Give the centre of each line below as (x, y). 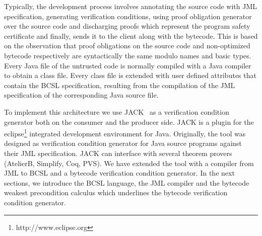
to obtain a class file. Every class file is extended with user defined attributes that (130, 75)
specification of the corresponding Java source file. (81, 95)
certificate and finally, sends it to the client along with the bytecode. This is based (131, 35)
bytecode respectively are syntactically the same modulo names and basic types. (128, 55)
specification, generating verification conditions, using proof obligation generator (128, 16)
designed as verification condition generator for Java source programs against (123, 143)
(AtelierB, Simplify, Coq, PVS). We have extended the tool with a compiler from (129, 163)
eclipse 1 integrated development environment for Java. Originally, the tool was (125, 133)
